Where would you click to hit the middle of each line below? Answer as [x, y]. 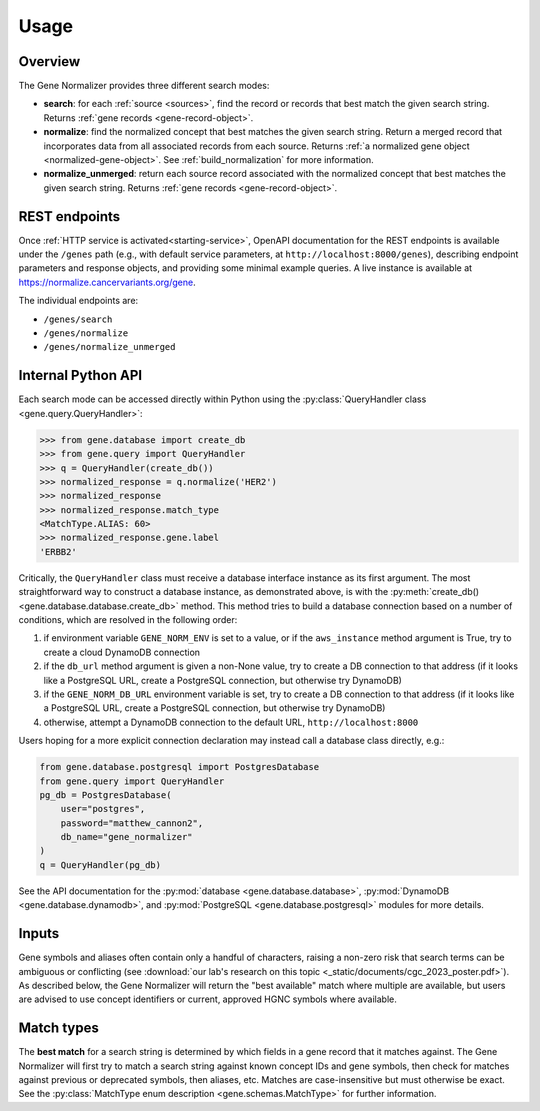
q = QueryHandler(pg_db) [100, 864]
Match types [58, 1028]
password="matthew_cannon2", [132, 823]
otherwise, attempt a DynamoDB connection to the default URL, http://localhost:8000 [231, 722]
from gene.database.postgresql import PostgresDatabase [179, 767]
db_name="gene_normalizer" [127, 837]
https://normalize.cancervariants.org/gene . [107, 282]
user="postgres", [103, 809]
